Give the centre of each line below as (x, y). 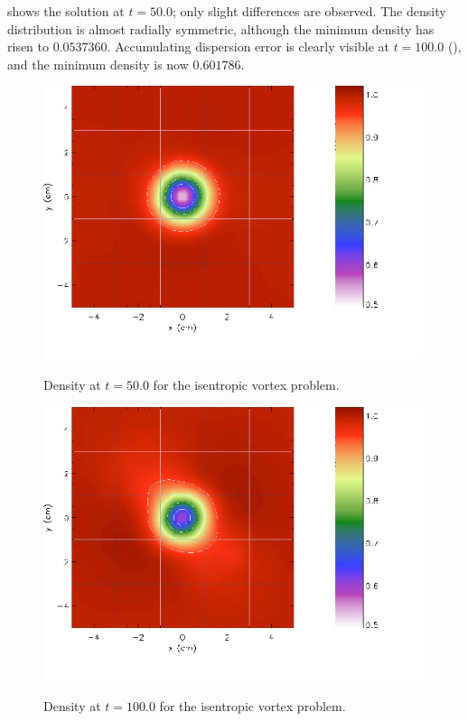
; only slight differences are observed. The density (309, 11)
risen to (28, 46)
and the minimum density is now (98, 64)
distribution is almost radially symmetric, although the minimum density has (221, 28)
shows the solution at (66, 11)
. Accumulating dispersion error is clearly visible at (248, 46)
